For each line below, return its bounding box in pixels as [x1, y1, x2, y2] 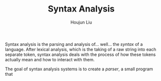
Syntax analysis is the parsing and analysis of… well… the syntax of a [5, 41, 143, 47]
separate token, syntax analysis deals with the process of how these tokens [5, 52, 156, 57]
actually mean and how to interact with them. [5, 56, 95, 62]
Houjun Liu [70, 19, 92, 25]
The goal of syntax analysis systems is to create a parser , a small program [5, 66, 153, 72]
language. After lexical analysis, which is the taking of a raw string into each [5, 46, 156, 52]
